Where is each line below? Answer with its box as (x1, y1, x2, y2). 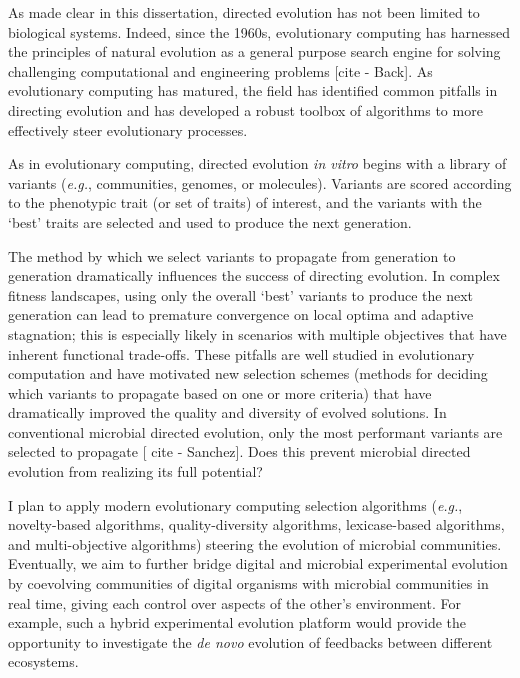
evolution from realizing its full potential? (8, 461, 263, 482)
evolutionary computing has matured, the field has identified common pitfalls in (8, 80, 498, 101)
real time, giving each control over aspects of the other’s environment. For (8, 592, 461, 613)
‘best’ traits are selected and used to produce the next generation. (8, 211, 412, 232)
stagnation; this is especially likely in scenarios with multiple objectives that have (8, 323, 507, 344)
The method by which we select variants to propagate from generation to (8, 245, 456, 266)
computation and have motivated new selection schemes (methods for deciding (8, 363, 488, 384)
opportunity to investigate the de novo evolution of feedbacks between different (8, 631, 493, 652)
